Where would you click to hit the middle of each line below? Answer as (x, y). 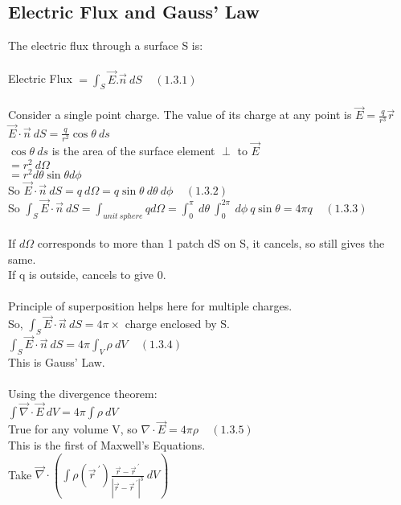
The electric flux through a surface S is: (106, 45)
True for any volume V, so (73, 429)
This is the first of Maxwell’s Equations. (107, 444)
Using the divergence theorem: (83, 394)
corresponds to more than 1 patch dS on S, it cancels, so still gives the (211, 243)
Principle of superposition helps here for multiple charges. (150, 306)
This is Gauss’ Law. (57, 362)
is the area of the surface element (133, 150)
